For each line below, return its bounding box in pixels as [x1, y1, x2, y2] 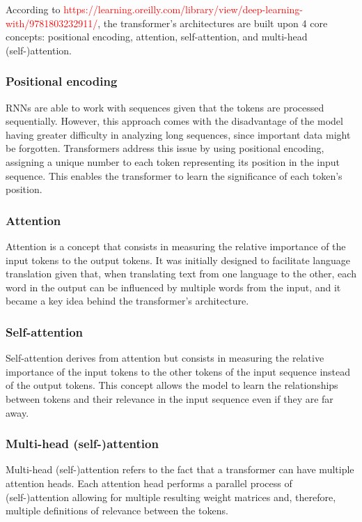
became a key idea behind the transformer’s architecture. [6, 293, 249, 308]
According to [6, 2, 61, 16]
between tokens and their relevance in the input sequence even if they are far [6, 391, 333, 406]
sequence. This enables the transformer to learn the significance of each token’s [6, 168, 343, 183]
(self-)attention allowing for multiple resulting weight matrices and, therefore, [6, 489, 336, 504]
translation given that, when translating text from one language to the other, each [6, 266, 356, 281]
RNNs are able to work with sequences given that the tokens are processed [6, 100, 324, 114]
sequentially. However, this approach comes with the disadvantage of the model [6, 114, 343, 128]
